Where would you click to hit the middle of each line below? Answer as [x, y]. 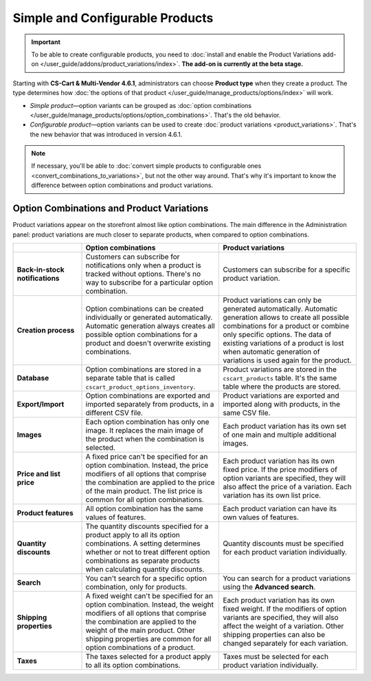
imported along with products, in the [281, 404]
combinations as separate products [143, 561]
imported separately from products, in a [150, 404]
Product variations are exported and [281, 396]
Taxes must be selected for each [276, 656]
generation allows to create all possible [286, 317]
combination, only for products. [136, 587]
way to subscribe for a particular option [149, 282]
